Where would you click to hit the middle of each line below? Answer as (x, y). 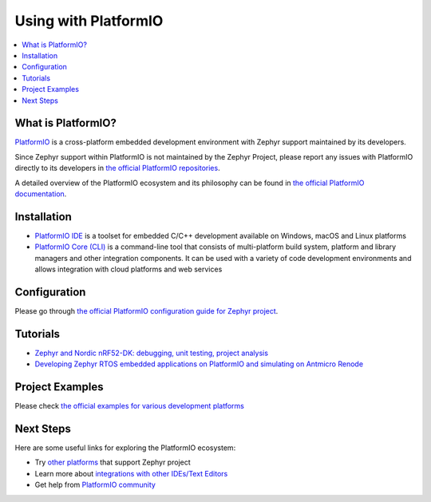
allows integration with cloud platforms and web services (129, 269)
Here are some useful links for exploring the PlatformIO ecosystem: (125, 448)
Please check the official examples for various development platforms (130, 406)
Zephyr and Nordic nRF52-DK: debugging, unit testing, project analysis (152, 353)
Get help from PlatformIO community (95, 485)
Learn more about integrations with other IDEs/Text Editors (131, 473)
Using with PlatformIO (89, 21)
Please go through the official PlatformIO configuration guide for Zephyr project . (146, 310)
